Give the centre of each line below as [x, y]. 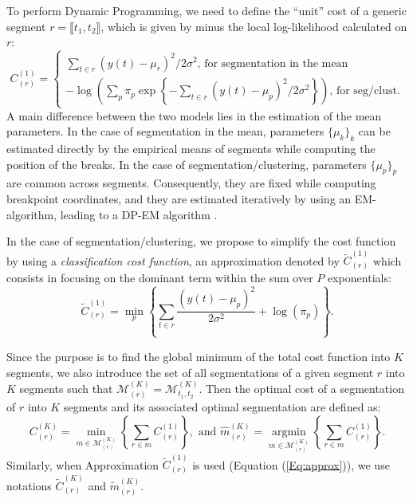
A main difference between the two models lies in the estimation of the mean [194, 115]
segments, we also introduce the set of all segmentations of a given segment [190, 372]
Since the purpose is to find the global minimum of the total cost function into [199, 356]
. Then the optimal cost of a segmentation [301, 388]
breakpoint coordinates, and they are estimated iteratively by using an [179, 199]
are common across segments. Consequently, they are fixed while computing [191, 183]
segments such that [66, 388]
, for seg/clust [363, 91]
